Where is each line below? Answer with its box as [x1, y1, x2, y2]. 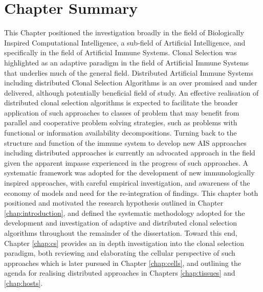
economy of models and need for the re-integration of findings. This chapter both [4, 187, 258, 198]
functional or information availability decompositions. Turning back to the [4, 127, 237, 138]
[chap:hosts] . [4, 277, 43, 288]
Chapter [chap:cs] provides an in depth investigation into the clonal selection [4, 237, 245, 248]
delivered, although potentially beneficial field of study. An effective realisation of [4, 87, 259, 98]
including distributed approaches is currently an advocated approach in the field [4, 147, 255, 158]
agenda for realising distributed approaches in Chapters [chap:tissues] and [4, 267, 235, 278]
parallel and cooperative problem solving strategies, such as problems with [4, 117, 237, 128]
